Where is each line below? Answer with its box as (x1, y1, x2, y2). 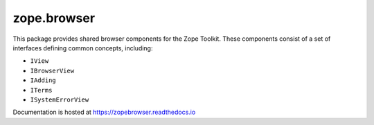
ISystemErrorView (30, 95, 89, 104)
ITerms (30, 86, 53, 94)
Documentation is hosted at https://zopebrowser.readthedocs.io (12, 108, 196, 117)
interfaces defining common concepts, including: (12, 44, 153, 52)
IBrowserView (30, 66, 75, 75)
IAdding (30, 77, 57, 84)
